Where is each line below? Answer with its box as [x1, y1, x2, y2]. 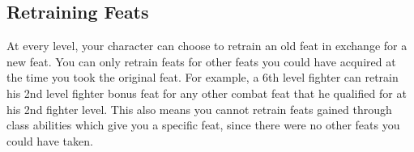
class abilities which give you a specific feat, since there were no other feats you [6, 116, 400, 133]
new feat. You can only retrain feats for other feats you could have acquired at [6, 53, 396, 70]
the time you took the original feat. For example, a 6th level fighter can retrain [6, 69, 399, 86]
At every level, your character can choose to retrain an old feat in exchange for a [6, 37, 408, 54]
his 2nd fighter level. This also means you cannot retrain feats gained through [6, 100, 392, 117]
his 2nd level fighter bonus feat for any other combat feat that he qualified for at [6, 84, 407, 101]
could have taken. [6, 132, 93, 149]
